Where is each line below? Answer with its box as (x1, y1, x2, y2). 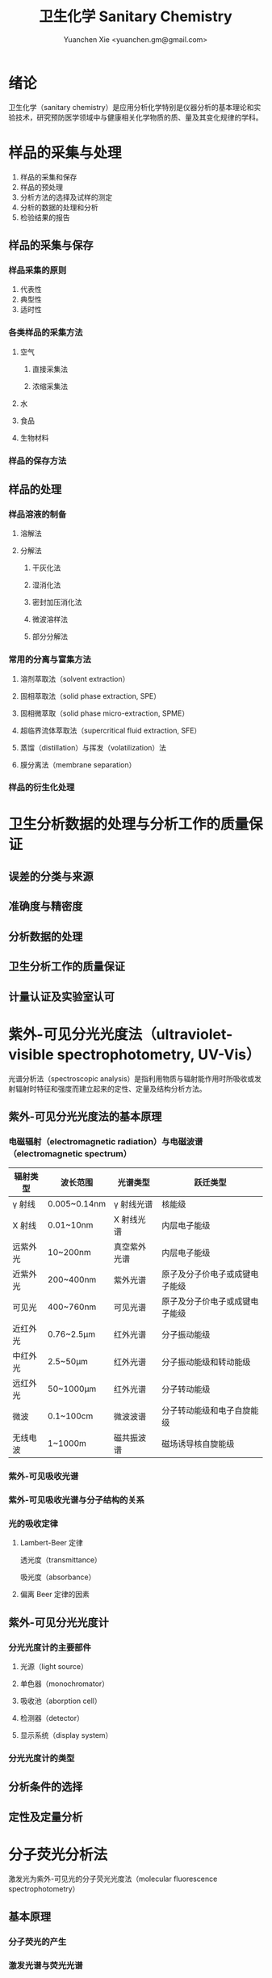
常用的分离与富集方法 (8, 654, 91, 666)
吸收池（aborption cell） (19, 1696, 103, 1706)
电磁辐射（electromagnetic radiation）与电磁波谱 (8, 1135, 203, 1147)
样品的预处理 (19, 182, 63, 192)
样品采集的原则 (8, 264, 67, 276)
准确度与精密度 (8, 899, 83, 914)
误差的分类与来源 (8, 870, 94, 884)
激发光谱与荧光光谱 (8, 1959, 83, 1971)
